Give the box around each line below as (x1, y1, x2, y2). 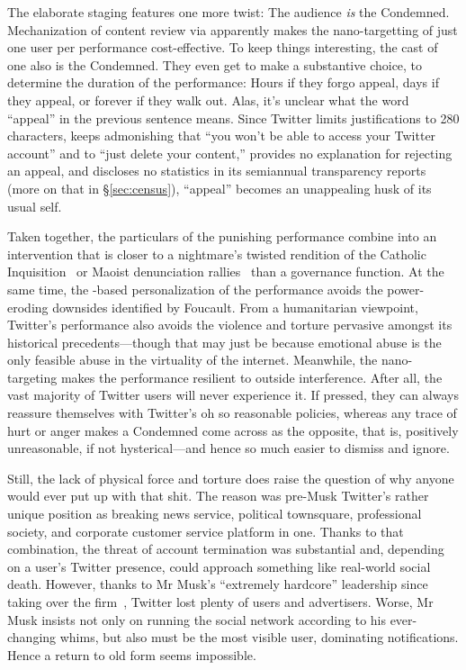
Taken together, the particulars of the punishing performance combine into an (7, 227, 437, 246)
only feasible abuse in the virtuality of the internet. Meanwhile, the (7, 350, 378, 369)
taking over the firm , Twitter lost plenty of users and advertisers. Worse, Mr (7, 593, 434, 611)
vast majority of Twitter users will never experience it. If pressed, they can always (7, 385, 459, 404)
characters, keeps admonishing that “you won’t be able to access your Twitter (7, 126, 436, 145)
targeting (7, 367, 58, 386)
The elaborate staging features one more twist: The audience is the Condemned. (7, 3, 450, 21)
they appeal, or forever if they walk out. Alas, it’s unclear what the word (7, 90, 409, 109)
